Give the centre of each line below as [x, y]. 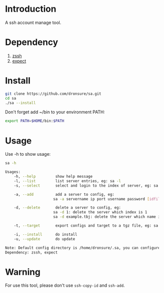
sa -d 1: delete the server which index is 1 [100, 212]
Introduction [31, 9]
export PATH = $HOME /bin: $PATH [35, 121]
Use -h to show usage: [28, 154]
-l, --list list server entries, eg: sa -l [67, 181]
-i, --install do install [46, 234]
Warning [23, 272]
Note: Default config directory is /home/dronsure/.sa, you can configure [83, 248]
